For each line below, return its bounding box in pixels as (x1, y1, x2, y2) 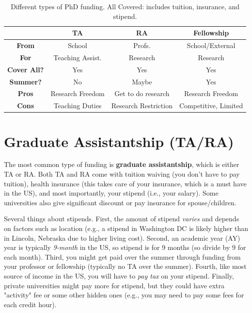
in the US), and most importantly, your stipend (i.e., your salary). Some (4, 188, 219, 198)
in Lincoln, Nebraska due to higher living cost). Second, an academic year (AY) (4, 232, 240, 243)
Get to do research (114, 88, 170, 99)
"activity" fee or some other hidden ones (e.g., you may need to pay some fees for (4, 290, 244, 300)
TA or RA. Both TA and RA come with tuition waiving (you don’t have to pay (4, 169, 240, 179)
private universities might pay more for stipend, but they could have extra (4, 280, 225, 290)
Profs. (133, 40, 151, 50)
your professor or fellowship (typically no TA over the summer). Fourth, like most (4, 261, 247, 271)
